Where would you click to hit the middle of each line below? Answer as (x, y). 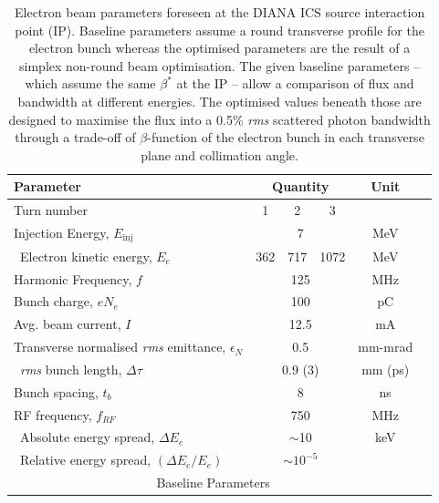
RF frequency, (53, 414)
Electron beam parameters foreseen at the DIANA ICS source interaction (219, 12)
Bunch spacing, (56, 391)
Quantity (301, 186)
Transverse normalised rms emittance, (120, 347)
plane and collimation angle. (219, 154)
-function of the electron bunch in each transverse (286, 137)
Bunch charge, (53, 301)
